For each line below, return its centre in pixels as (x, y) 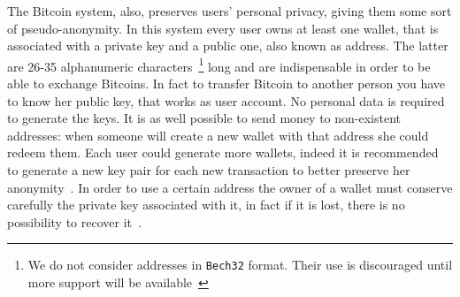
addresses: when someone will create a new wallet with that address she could (218, 135)
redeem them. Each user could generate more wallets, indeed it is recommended (223, 152)
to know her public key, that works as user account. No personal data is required (226, 100)
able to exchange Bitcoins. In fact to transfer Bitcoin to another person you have (226, 84)
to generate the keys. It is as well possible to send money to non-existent (204, 118)
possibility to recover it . (74, 221)
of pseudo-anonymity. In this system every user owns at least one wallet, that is (223, 28)
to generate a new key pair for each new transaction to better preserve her (209, 170)
